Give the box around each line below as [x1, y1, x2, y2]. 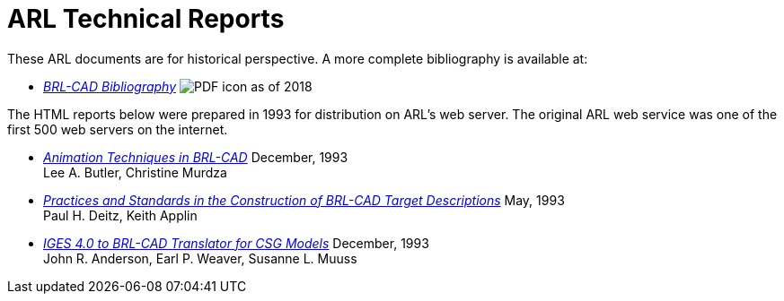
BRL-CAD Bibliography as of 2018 [43, 78, 313, 94]
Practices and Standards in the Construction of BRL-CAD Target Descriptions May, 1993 [43, 192, 565, 208]
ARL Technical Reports [7, 4, 285, 34]
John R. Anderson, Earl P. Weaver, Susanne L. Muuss [43, 250, 357, 266]
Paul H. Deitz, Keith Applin [43, 207, 198, 223]
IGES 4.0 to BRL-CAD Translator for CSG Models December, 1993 [43, 235, 429, 251]
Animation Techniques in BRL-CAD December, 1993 [43, 149, 348, 165]
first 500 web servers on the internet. [7, 121, 228, 137]
